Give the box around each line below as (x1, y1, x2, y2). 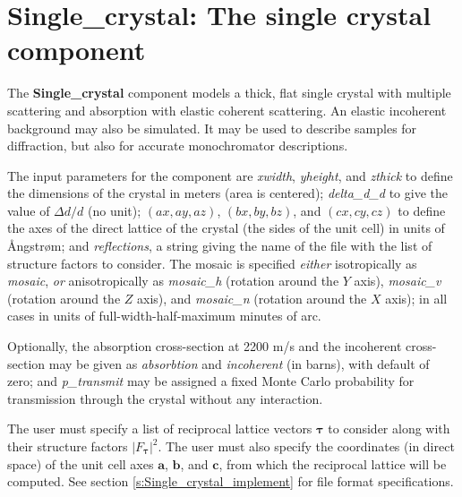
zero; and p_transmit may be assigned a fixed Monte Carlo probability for (7, 372, 415, 390)
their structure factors (7, 437, 128, 455)
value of (7, 201, 50, 219)
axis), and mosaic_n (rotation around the (137, 288, 367, 307)
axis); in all (385, 288, 448, 307)
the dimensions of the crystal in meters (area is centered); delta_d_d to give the (7, 184, 448, 202)
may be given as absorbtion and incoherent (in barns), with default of (48, 354, 430, 373)
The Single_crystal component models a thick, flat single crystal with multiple (7, 83, 451, 102)
